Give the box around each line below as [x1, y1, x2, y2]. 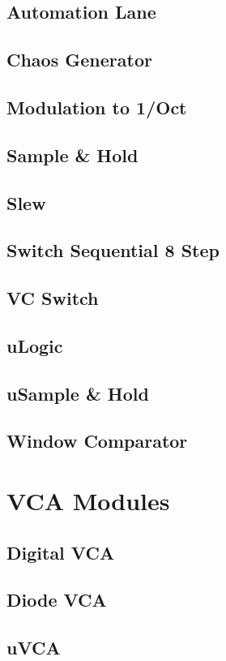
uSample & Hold [6, 380, 149, 406]
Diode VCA [6, 587, 107, 612]
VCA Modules [6, 484, 170, 517]
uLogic [6, 333, 63, 358]
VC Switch [6, 285, 99, 311]
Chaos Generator [6, 47, 152, 72]
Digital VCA [6, 539, 115, 564]
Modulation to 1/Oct [6, 94, 187, 119]
